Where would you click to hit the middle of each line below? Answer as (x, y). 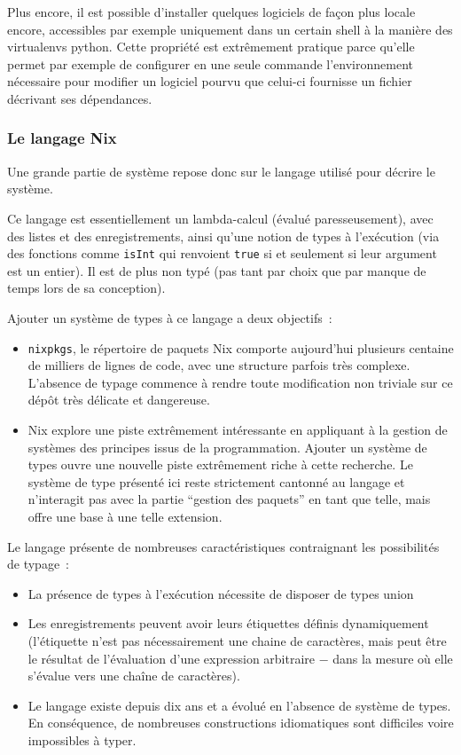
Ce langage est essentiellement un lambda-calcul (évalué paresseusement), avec (220, 218)
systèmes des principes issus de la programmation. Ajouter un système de (227, 447)
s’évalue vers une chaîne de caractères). (134, 676)
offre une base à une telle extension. (125, 516)
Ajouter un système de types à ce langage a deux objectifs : (170, 318)
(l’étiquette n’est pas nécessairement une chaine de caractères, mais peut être (237, 640)
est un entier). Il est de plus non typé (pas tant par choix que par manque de (217, 270)
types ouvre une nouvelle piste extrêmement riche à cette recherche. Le (220, 464)
